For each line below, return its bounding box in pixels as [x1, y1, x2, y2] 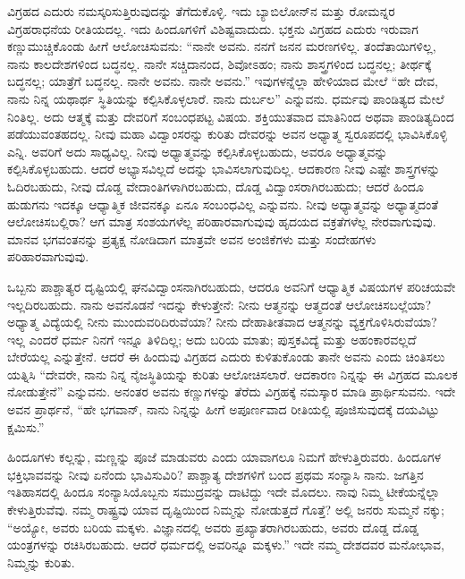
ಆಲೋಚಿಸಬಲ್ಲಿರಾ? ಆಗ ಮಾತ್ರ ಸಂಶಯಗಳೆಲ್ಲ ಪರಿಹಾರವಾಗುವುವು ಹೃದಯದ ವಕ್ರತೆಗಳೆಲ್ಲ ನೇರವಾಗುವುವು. [7, 212, 436, 231]
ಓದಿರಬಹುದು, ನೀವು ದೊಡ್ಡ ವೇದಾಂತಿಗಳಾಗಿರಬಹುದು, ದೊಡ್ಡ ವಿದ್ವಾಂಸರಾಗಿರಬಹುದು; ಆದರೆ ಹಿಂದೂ [7, 176, 424, 195]
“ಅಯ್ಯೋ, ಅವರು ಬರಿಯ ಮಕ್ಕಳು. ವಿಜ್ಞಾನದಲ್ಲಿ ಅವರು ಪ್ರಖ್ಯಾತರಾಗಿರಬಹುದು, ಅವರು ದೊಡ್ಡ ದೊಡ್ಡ [7, 517, 419, 536]
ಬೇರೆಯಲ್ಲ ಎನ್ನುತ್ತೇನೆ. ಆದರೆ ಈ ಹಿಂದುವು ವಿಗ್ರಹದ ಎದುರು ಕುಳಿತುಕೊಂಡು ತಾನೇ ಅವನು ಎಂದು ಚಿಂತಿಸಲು [7, 347, 445, 366]
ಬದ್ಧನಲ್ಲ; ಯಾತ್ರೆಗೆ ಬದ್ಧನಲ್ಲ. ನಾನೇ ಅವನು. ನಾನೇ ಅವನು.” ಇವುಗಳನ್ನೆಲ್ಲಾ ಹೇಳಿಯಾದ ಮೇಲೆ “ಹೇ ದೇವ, [7, 72, 438, 90]
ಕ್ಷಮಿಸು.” [7, 417, 45, 436]
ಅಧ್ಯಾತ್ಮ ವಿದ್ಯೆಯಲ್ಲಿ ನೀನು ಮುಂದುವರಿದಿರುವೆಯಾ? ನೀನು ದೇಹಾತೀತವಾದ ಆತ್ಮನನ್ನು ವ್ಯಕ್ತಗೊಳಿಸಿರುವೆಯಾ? [7, 312, 437, 331]
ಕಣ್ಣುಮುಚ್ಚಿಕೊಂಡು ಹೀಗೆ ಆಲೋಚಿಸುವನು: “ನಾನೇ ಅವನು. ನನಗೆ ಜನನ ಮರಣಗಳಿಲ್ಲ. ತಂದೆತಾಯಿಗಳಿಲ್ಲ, [7, 37, 436, 55]
